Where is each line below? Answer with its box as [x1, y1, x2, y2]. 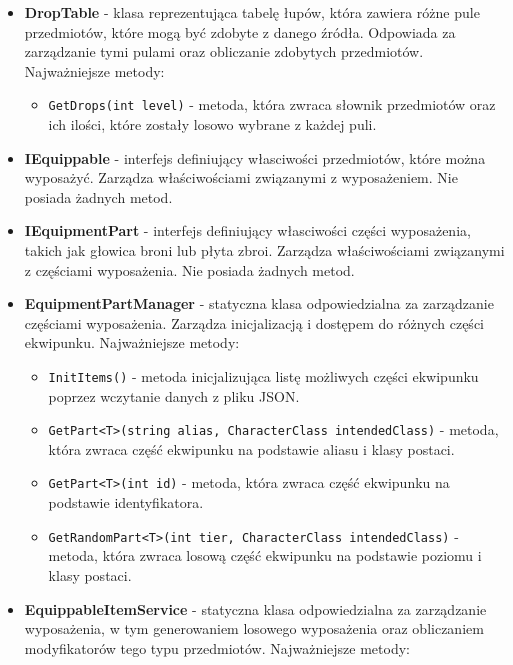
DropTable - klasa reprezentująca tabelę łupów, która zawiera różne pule [24, 2, 480, 22]
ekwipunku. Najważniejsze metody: [24, 332, 240, 353]
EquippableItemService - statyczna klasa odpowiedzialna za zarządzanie [24, 598, 487, 619]
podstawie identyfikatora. [48, 492, 204, 513]
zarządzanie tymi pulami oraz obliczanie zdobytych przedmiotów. [24, 41, 424, 62]
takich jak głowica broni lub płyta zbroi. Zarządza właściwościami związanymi [24, 240, 505, 260]
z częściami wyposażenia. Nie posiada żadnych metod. [24, 259, 355, 280]
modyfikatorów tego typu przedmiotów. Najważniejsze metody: [24, 637, 410, 658]
